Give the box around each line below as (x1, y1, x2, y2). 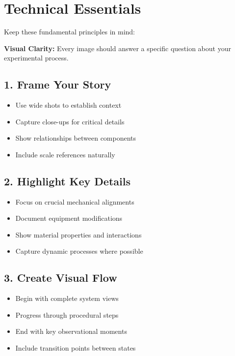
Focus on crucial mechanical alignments (15, 196, 134, 207)
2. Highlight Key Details (4, 173, 131, 188)
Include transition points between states (15, 343, 136, 353)
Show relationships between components (15, 133, 136, 143)
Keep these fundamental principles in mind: (4, 27, 135, 37)
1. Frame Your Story (4, 77, 111, 92)
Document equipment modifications (15, 213, 123, 223)
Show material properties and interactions (15, 229, 142, 239)
